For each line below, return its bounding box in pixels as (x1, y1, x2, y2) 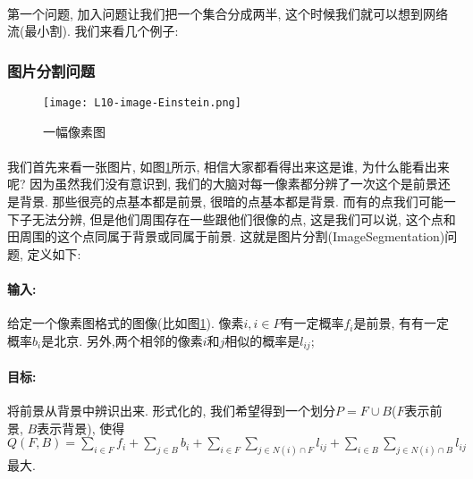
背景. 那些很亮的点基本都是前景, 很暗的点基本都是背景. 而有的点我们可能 (19, 192, 443, 211)
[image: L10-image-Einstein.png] (43, 97, 241, 109)
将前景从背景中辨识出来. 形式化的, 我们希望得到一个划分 (7, 401, 336, 420)
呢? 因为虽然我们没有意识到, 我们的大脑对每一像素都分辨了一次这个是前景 (7, 174, 438, 193)
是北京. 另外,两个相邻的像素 (41, 331, 203, 349)
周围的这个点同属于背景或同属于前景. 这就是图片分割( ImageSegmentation (19, 227, 440, 246)
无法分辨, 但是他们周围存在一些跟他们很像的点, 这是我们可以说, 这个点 (31, 209, 443, 228)
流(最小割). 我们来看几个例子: (7, 21, 179, 40)
